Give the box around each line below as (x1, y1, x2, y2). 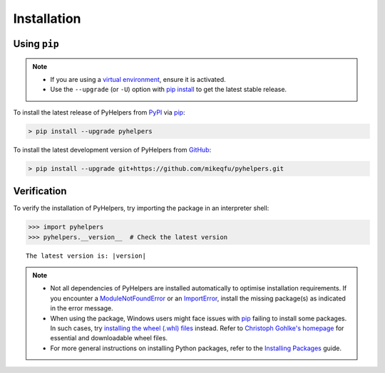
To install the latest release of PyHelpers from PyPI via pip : (13, 107, 185, 117)
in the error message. (50, 304, 113, 312)
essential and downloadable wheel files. (50, 334, 168, 342)
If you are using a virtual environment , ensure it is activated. (50, 75, 226, 83)
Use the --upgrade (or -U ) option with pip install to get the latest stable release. (50, 85, 287, 94)
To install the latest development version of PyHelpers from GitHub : (13, 145, 212, 154)
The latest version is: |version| (26, 251, 146, 260)
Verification (13, 185, 67, 197)
